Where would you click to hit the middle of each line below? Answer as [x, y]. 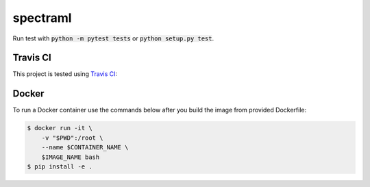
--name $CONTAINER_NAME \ [85, 148]
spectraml [42, 18]
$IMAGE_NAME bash [71, 157]
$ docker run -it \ [60, 128]
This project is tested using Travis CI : [65, 74]
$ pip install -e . [60, 166]
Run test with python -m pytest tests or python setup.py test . [113, 38]
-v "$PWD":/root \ [72, 138]
